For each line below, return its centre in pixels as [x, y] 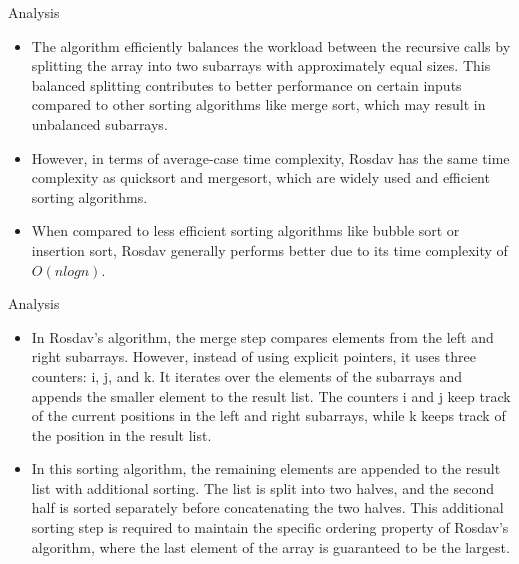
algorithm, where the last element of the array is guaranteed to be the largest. [270, 546]
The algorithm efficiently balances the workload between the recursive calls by [271, 45]
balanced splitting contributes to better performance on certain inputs [246, 84]
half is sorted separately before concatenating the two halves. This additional [267, 507]
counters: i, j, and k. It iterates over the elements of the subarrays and [247, 375]
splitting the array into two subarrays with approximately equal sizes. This [261, 65]
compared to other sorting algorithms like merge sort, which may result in [258, 104]
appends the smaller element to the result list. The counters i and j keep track [271, 395]
